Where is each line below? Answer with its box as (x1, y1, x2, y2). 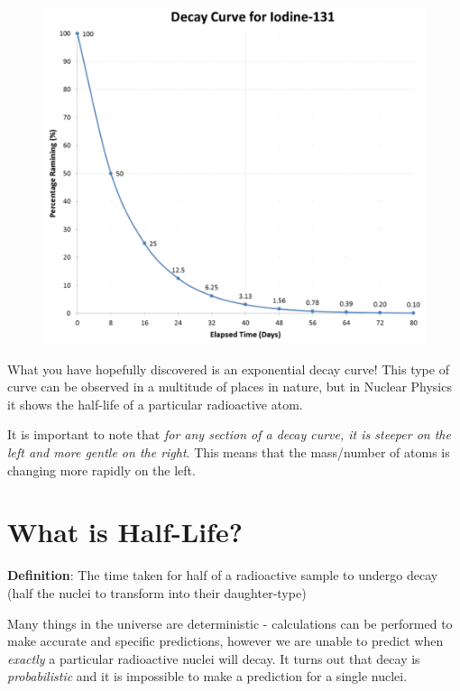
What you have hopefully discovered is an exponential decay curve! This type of (7, 359, 449, 378)
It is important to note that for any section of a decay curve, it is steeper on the (7, 425, 451, 444)
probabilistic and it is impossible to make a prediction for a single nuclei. (7, 667, 408, 686)
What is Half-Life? (7, 513, 243, 550)
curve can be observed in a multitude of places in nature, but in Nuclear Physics (7, 377, 452, 396)
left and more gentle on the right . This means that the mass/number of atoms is (7, 443, 450, 462)
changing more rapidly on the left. (7, 460, 196, 479)
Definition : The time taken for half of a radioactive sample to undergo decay (7, 566, 438, 585)
